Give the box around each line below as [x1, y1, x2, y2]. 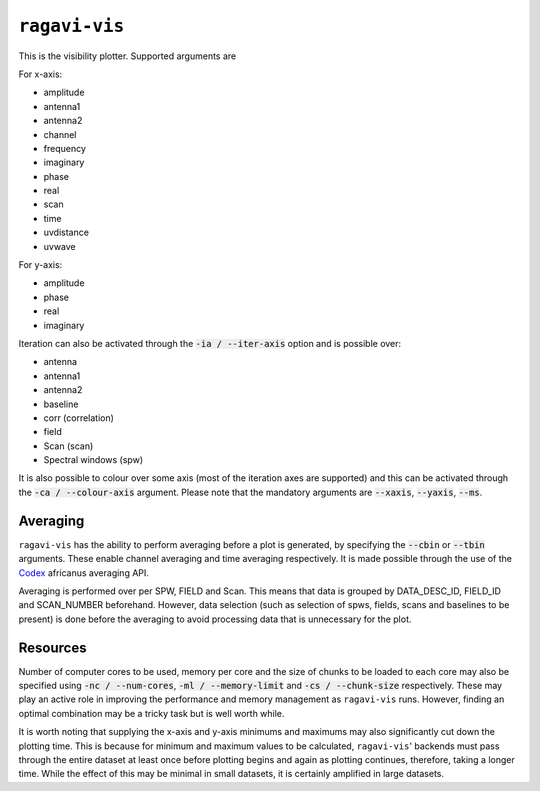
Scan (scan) [43, 440, 94, 452]
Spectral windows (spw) [43, 454, 144, 466]
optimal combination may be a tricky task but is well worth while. [18, 707, 285, 719]
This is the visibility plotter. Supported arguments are [18, 50, 237, 62]
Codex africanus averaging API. [18, 566, 150, 579]
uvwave [43, 240, 77, 252]
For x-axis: [18, 68, 63, 80]
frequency [43, 142, 87, 154]
